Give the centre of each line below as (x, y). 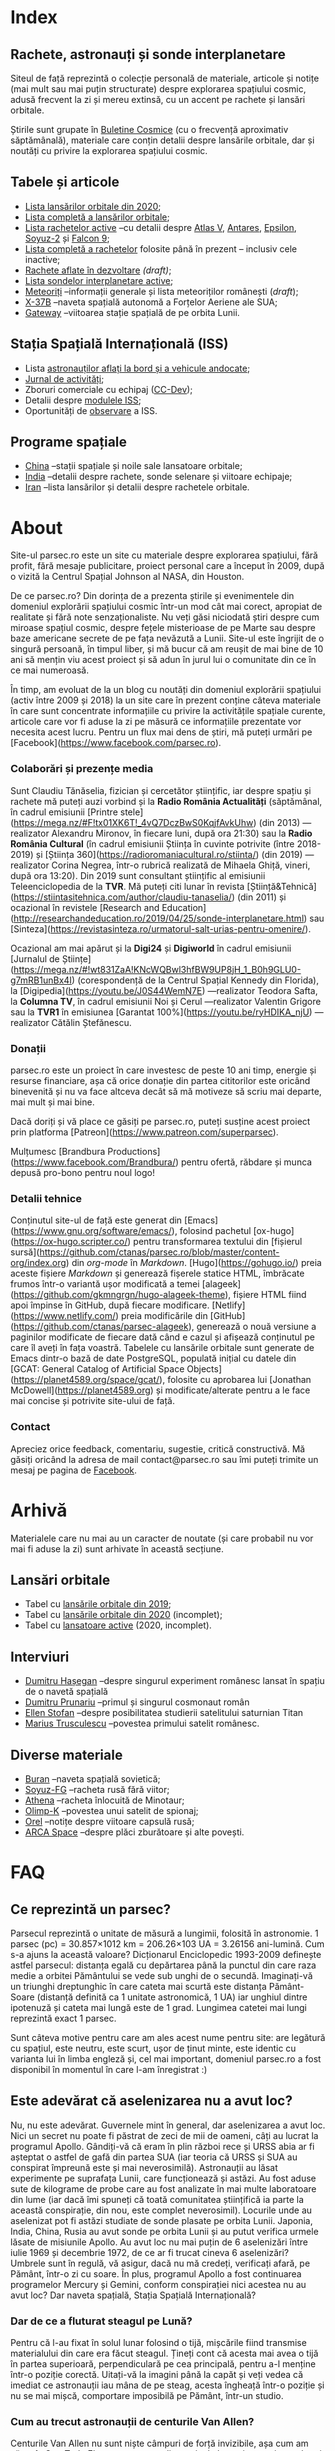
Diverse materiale (66, 1754)
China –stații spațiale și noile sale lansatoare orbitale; (133, 466)
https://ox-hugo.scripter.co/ (70, 1242)
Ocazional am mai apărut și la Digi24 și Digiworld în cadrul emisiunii (151, 948)
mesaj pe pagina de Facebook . (74, 1470)
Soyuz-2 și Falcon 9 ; (67, 238)
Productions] (134, 1151)
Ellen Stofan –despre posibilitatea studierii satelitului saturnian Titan (164, 1713)
